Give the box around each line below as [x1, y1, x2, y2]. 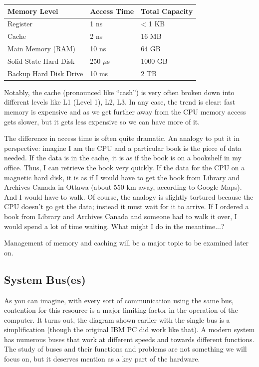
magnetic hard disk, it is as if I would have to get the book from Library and [4, 172, 240, 182]
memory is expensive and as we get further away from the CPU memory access [4, 107, 246, 117]
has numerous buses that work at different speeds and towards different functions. [4, 334, 255, 344]
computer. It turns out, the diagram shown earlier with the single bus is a [4, 314, 230, 325]
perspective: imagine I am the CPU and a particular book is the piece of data [4, 142, 242, 153]
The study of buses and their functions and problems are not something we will [4, 344, 247, 354]
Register [7, 18, 33, 29]
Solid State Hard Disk [7, 55, 75, 66]
